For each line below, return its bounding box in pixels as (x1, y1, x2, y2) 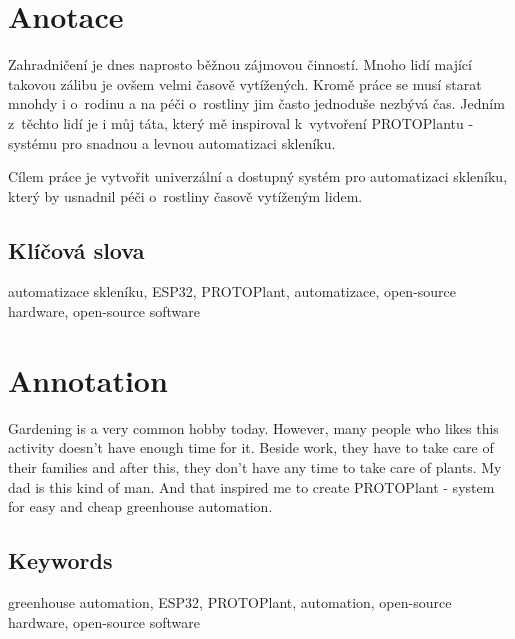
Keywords (8, 545, 113, 576)
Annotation (8, 359, 168, 400)
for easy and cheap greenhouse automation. (8, 496, 273, 517)
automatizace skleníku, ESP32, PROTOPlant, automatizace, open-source (8, 281, 457, 302)
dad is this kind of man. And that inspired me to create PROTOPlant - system (8, 476, 495, 497)
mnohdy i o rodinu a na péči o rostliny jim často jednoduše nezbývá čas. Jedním (8, 93, 505, 114)
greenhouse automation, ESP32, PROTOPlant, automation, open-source (8, 591, 452, 612)
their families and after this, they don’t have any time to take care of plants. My (8, 456, 502, 477)
